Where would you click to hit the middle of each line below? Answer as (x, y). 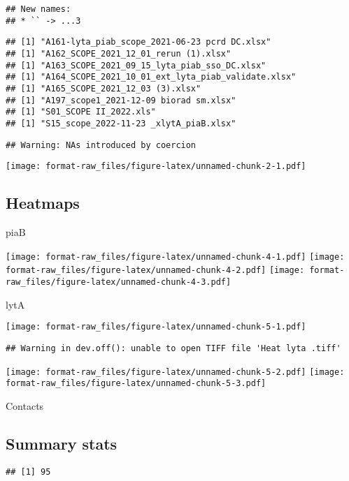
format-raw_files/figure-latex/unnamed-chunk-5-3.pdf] (136, 384)
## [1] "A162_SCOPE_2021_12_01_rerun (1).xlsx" (119, 53)
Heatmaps (43, 203)
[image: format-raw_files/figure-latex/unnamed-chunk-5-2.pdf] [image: (175, 372)
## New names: (38, 9)
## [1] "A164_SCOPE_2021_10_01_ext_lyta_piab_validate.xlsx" (151, 77)
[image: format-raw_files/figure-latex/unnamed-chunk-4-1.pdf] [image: (175, 257)
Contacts (25, 405)
